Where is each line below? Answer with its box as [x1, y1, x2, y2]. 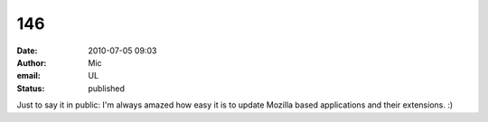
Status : [16, 82, 45, 94]
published [88, 82, 126, 94]
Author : [16, 57, 47, 68]
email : [16, 70, 41, 81]
